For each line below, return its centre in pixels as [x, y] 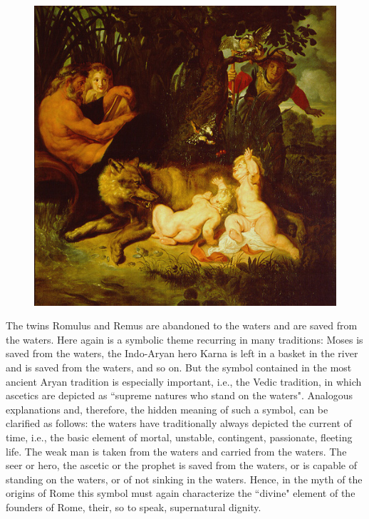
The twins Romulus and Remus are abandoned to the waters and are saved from [182, 325]
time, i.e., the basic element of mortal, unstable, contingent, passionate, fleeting [179, 437]
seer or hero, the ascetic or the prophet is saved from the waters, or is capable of [182, 465]
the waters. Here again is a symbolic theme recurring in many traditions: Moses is [184, 339]
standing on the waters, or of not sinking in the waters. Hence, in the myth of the [184, 479]
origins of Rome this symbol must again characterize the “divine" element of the [181, 493]
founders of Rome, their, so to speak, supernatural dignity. [134, 507]
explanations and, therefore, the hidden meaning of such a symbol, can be [167, 409]
